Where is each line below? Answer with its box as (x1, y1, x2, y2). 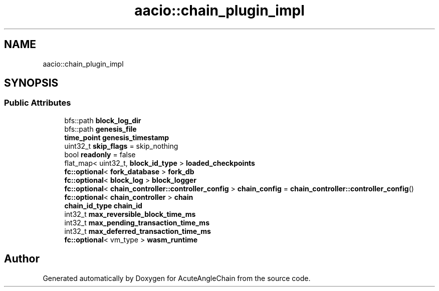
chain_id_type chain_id (64, 201, 142, 210)
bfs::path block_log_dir (64, 116, 141, 125)
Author (4, 252, 40, 265)
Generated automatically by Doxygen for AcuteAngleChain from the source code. (43, 273, 311, 282)
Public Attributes (4, 98, 71, 108)
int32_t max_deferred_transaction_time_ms (64, 226, 211, 235)
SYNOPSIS (4, 77, 59, 90)
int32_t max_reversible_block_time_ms (64, 209, 196, 218)
